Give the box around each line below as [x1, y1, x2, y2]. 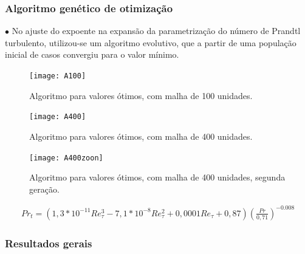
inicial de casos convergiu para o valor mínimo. [5, 48, 179, 61]
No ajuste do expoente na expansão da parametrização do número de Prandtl [12, 24, 301, 37]
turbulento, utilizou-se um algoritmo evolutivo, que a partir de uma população [5, 36, 296, 49]
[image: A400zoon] [29, 153, 103, 162]
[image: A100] [29, 72, 86, 80]
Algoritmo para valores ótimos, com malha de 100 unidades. [29, 89, 253, 101]
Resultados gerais [5, 235, 92, 250]
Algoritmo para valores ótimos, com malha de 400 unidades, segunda [29, 171, 286, 184]
